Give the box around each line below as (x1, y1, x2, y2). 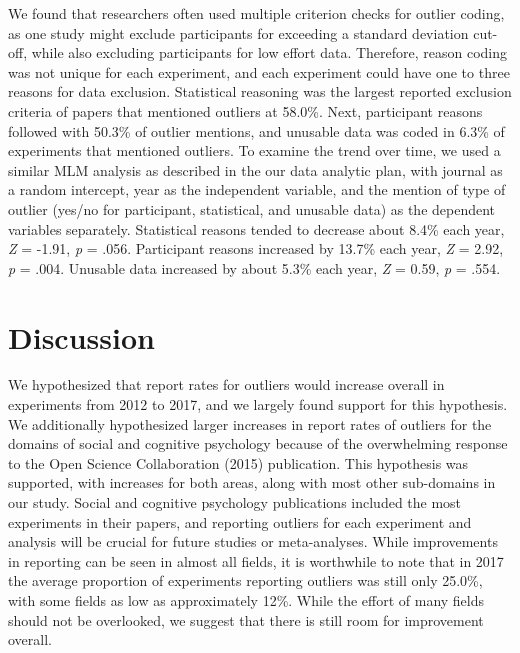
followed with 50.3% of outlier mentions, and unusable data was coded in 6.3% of (8, 120, 505, 141)
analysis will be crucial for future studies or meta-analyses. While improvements (8, 531, 498, 552)
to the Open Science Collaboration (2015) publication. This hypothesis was (8, 452, 469, 473)
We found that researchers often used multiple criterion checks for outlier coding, (8, 3, 505, 23)
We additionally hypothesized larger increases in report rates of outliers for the (8, 413, 492, 434)
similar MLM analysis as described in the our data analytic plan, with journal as (8, 159, 503, 180)
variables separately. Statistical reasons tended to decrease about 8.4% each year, (8, 218, 505, 239)
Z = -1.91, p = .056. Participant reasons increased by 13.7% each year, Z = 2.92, (8, 238, 504, 259)
